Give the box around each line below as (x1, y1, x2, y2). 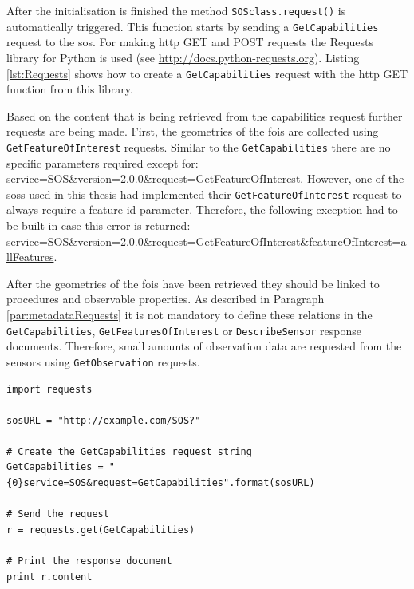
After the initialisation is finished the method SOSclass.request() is (6, 2, 346, 18)
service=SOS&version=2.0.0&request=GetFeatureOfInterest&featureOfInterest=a (6, 232, 407, 249)
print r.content (6, 571, 93, 583)
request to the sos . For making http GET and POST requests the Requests (6, 34, 374, 50)
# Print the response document (6, 555, 172, 567)
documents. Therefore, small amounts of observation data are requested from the (6, 338, 402, 354)
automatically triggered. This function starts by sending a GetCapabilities (6, 18, 379, 34)
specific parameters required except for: (6, 154, 199, 171)
